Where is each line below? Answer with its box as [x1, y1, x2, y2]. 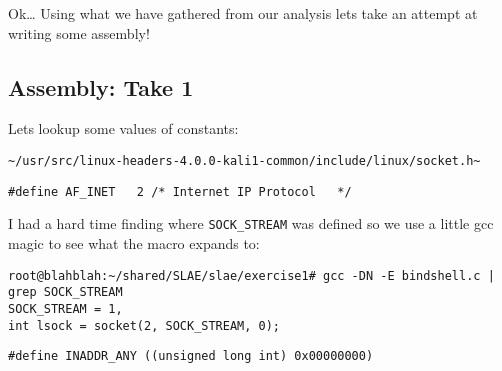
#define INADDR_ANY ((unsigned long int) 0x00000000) [8, 349, 374, 364]
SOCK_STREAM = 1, [8, 301, 123, 316]
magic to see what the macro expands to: [8, 232, 260, 253]
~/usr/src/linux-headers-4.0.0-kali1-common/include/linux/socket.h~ [8, 153, 481, 168]
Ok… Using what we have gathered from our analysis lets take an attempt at [8, 3, 478, 23]
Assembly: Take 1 [8, 71, 194, 102]
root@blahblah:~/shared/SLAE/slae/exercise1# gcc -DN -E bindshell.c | [8, 268, 495, 283]
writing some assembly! [8, 22, 150, 43]
